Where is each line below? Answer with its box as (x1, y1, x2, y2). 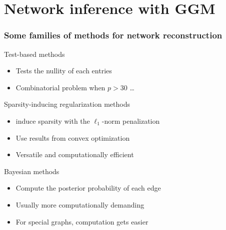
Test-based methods (4, 48, 65, 59)
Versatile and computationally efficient (15, 149, 134, 160)
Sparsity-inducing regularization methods (4, 99, 130, 109)
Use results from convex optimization (15, 132, 130, 143)
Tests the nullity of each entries (15, 65, 112, 76)
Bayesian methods (4, 166, 59, 176)
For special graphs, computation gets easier (15, 216, 148, 227)
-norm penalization (101, 115, 160, 126)
